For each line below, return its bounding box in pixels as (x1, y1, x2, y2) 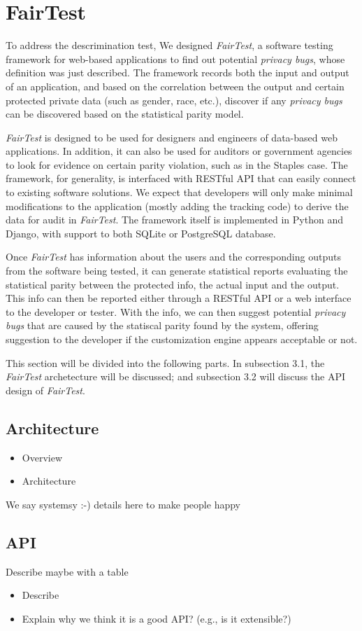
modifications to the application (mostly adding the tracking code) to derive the (6, 198, 349, 213)
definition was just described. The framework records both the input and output (6, 65, 349, 80)
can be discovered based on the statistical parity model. (6, 106, 244, 121)
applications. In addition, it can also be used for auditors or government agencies (6, 144, 352, 158)
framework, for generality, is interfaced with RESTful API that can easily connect (6, 171, 356, 186)
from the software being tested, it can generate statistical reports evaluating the (6, 263, 348, 278)
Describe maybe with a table (6, 564, 129, 578)
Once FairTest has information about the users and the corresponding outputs (6, 249, 341, 264)
